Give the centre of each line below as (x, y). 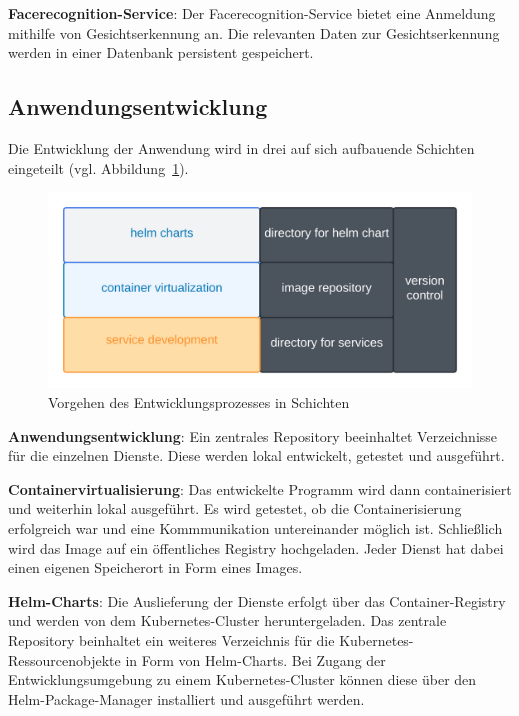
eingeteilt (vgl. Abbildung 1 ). (98, 167)
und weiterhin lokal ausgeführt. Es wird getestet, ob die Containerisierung (235, 508)
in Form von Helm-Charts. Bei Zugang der (255, 659)
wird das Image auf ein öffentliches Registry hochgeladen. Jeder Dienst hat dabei (256, 547)
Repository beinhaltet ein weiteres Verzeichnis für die (171, 639)
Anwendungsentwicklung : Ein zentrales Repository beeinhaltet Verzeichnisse (253, 435)
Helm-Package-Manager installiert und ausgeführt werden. (186, 698)
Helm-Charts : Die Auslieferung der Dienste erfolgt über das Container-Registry (257, 600)
